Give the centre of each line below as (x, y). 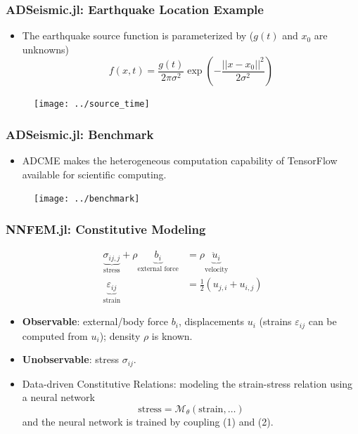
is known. (172, 335)
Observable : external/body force (95, 321)
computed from (55, 335)
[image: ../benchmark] (87, 199)
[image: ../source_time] (92, 104)
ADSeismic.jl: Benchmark (80, 134)
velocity (216, 269)
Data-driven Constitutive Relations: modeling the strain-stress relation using (187, 383)
